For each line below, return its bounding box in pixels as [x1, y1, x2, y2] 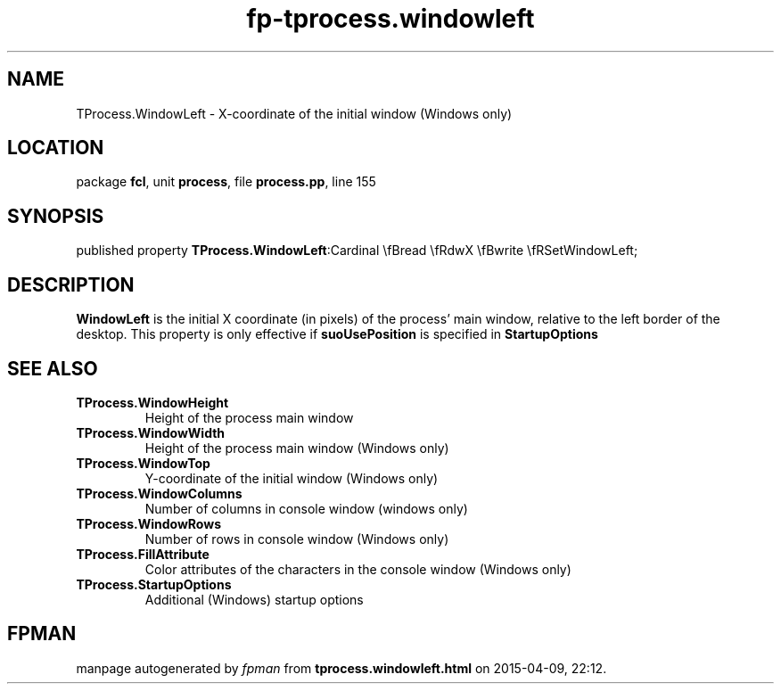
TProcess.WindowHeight [76, 394, 229, 410]
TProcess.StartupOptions [76, 576, 232, 592]
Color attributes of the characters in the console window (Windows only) [144, 561, 571, 577]
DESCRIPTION [7, 273, 135, 296]
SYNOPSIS [7, 204, 104, 227]
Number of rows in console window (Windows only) [144, 531, 449, 547]
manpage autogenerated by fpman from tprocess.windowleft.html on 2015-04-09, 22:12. [76, 660, 607, 676]
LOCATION [7, 136, 104, 160]
